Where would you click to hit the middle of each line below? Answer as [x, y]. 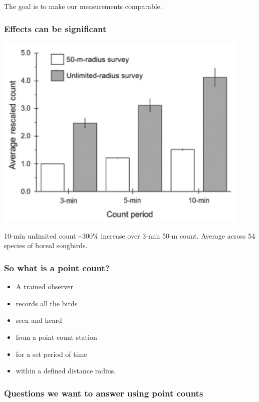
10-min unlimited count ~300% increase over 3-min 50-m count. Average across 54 [130, 235]
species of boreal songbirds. [46, 245]
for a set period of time [51, 354]
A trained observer [44, 286]
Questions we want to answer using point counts [104, 393]
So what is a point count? [57, 267]
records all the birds [47, 303]
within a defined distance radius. [66, 371]
